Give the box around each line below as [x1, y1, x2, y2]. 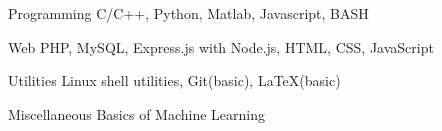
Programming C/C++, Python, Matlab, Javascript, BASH [8, 3, 369, 23]
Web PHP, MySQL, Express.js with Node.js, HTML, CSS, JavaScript [8, 36, 434, 57]
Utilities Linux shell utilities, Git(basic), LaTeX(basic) [8, 70, 341, 91]
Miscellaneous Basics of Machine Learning [8, 103, 266, 124]
